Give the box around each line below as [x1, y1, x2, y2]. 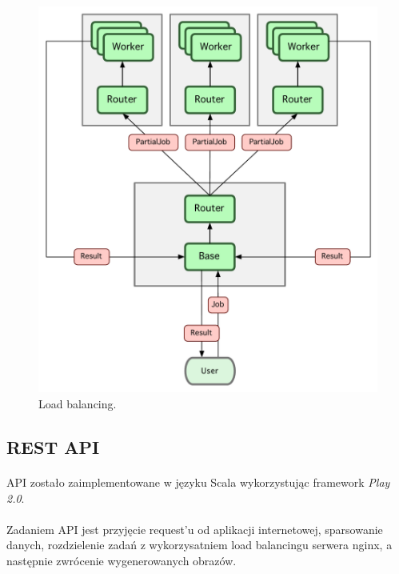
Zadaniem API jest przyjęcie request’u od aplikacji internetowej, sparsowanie [6, 520, 383, 537]
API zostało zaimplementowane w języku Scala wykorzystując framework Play [6, 473, 390, 490]
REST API [6, 434, 100, 459]
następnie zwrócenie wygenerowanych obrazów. [6, 552, 237, 568]
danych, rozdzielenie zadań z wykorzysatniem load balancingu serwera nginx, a [6, 536, 393, 553]
